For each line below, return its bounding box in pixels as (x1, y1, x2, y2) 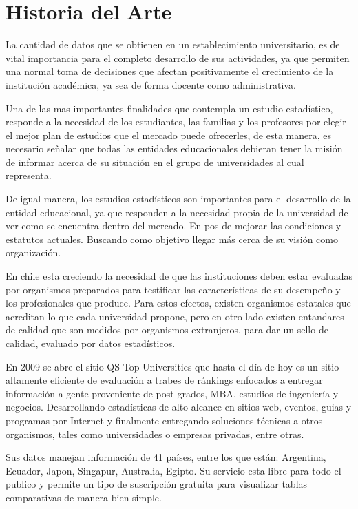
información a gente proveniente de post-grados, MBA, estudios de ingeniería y (6, 386, 339, 400)
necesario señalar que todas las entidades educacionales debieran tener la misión (6, 141, 343, 156)
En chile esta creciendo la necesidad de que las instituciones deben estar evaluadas (6, 269, 352, 283)
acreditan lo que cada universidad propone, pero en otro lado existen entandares (6, 309, 344, 323)
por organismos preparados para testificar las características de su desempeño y (6, 282, 341, 296)
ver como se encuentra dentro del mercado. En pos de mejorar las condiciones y (6, 218, 341, 233)
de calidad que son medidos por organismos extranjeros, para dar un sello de (6, 322, 328, 337)
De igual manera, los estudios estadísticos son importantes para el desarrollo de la (6, 191, 351, 206)
